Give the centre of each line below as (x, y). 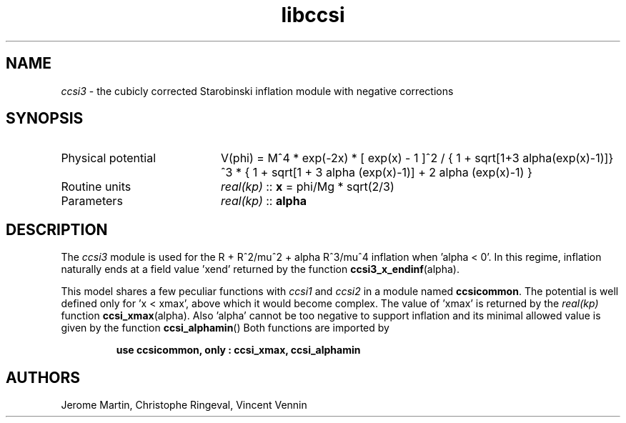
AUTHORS (43, 377)
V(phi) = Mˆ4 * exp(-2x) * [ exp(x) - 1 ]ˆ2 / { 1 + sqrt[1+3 (370, 158)
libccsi (313, 15)
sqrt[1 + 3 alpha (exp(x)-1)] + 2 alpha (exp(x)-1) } (402, 173)
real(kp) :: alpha (263, 201)
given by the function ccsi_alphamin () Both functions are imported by (225, 328)
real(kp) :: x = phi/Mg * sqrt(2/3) (307, 187)
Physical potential (109, 158)
